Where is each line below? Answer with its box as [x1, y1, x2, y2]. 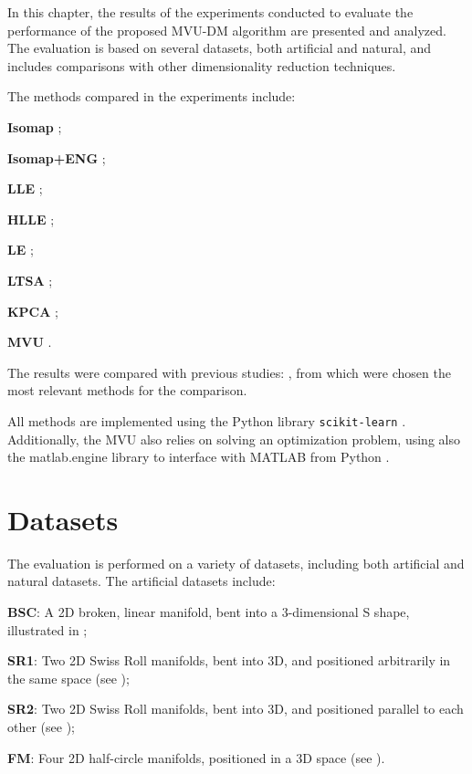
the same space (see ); [7, 668, 130, 687]
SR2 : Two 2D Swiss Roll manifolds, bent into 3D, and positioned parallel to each [7, 699, 464, 718]
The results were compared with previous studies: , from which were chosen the [7, 362, 451, 382]
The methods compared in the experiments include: [7, 87, 296, 106]
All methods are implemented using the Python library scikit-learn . [7, 411, 406, 430]
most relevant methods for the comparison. [7, 381, 247, 400]
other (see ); [7, 717, 75, 737]
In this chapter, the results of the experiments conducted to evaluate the [7, 3, 414, 21]
